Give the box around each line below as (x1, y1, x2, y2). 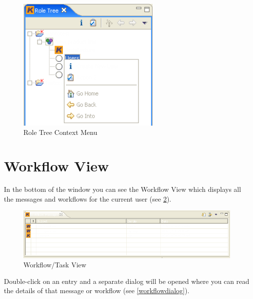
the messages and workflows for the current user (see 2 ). (4, 193, 172, 204)
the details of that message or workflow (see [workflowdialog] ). (4, 285, 190, 296)
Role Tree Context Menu (23, 127, 97, 137)
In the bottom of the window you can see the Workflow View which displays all (4, 184, 241, 194)
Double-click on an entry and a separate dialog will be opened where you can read (4, 276, 250, 286)
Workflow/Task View (23, 260, 86, 270)
